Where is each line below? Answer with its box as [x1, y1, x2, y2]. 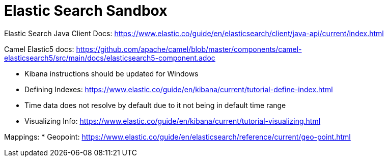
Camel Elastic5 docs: [4, 44, 74, 53]
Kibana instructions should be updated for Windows [24, 69, 199, 78]
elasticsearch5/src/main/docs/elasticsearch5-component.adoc [4, 53, 215, 62]
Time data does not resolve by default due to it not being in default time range [24, 100, 286, 110]
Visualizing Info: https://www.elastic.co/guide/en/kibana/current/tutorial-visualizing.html [24, 116, 321, 125]
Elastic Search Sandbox [4, 2, 168, 19]
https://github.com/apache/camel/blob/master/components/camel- [76, 44, 302, 53]
